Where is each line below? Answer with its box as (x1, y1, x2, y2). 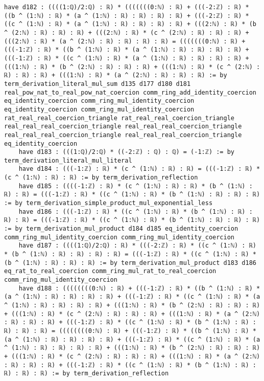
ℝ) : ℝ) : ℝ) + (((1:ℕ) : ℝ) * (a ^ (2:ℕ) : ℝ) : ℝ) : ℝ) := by (4, 72, 227, 79)
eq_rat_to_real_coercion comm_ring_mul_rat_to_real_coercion (4, 267, 217, 275)
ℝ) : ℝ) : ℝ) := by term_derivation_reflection (4, 370, 169, 377)
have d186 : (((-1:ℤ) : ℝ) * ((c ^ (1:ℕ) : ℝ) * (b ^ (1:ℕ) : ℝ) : (18, 208, 253, 215)
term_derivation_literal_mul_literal (4, 156, 132, 164)
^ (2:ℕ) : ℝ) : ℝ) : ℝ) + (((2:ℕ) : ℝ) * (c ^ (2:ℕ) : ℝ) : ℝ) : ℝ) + (4, 29, 249, 36)
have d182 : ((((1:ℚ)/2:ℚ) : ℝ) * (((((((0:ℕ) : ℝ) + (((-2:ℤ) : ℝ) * (4, 4, 249, 11)
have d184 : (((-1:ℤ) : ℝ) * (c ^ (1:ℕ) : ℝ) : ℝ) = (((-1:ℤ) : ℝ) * (18, 165, 260, 173)
